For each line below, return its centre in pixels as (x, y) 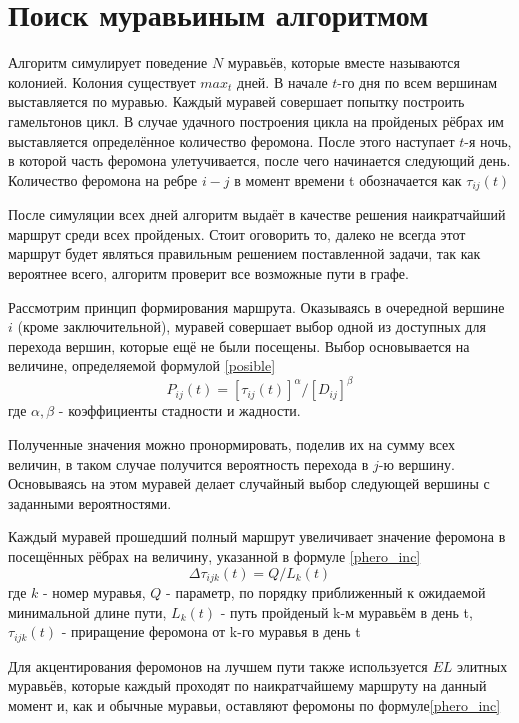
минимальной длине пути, (87, 611)
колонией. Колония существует (102, 81)
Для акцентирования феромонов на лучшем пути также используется (218, 665)
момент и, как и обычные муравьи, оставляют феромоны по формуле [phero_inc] (254, 704)
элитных (482, 665)
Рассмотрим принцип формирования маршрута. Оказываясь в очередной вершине (256, 306)
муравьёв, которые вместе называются (343, 62)
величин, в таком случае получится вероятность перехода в (188, 463)
